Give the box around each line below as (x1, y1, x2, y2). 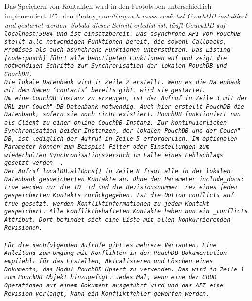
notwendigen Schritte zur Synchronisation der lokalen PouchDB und (4, 63, 227, 70)
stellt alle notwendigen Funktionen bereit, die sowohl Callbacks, (4, 38, 227, 46)
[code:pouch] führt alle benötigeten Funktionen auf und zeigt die (4, 54, 227, 62)
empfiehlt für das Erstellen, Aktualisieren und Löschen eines (4, 258, 213, 265)
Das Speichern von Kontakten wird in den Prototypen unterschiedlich (4, 1, 212, 11)
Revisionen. (4, 224, 43, 231)
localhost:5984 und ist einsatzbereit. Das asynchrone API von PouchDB (4, 30, 241, 37)
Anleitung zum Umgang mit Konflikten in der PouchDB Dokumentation (4, 250, 227, 257)
